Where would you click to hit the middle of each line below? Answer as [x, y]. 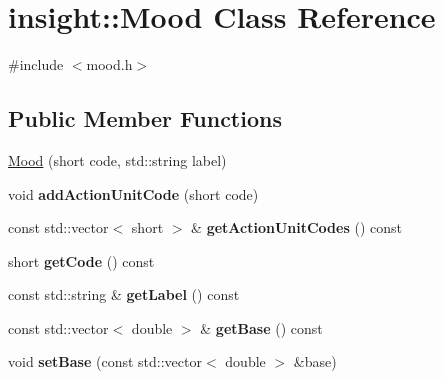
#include [36, 64]
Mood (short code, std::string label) [117, 159]
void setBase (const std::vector [105, 361]
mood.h [109, 64]
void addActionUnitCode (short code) [133, 193]
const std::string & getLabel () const [124, 294]
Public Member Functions [145, 118]
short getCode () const [81, 260]
